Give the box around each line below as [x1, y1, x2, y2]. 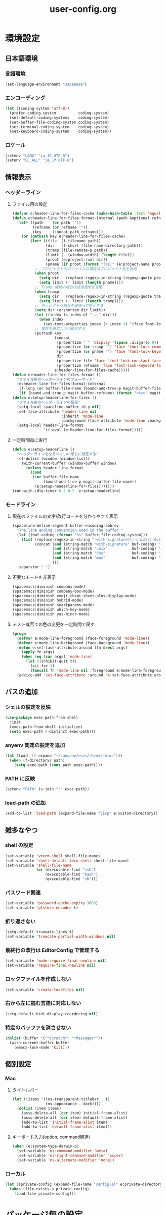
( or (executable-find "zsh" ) [36, 867, 96, 873]
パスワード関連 [5, 889, 41, 896]
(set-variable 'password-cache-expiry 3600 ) [5, 901, 98, 906]
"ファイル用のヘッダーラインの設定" [17, 400, 81, 405]
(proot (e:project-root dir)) [45, 257, 108, 262]
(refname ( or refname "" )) [32, 224, 88, 230]
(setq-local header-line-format [17, 423, 83, 428]
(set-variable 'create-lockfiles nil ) [5, 987, 85, 992]
